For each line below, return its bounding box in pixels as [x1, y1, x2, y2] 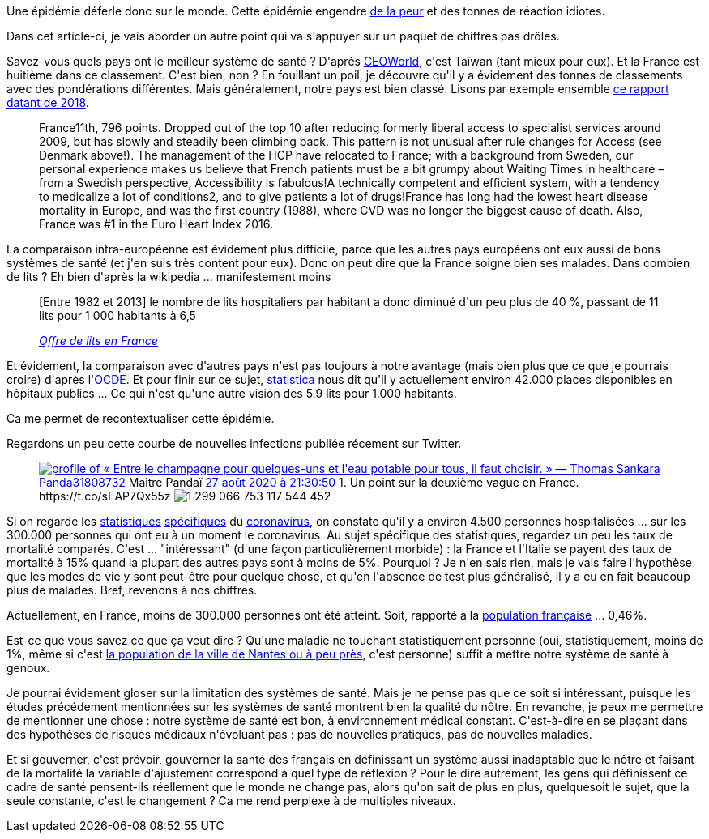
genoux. [6, 661, 50, 675]
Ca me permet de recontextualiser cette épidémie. [6, 411, 275, 425]
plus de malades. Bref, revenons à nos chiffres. [6, 583, 258, 597]
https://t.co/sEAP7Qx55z [39, 489, 171, 503]
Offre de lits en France [39, 334, 158, 347]
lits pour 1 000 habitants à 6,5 [39, 309, 196, 322]
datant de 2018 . [6, 96, 89, 109]
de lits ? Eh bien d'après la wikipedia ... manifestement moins [6, 270, 331, 283]
